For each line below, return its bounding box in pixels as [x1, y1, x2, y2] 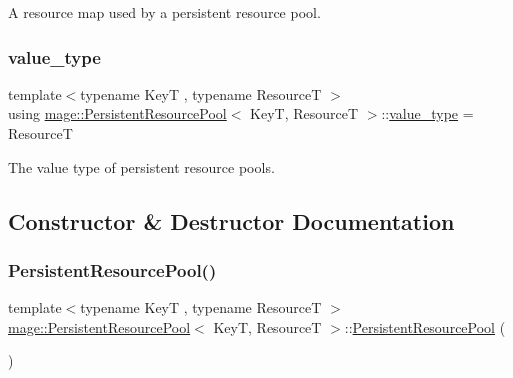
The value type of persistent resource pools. [8, 156, 275, 177]
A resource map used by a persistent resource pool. [8, 2, 321, 22]
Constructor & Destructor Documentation [8, 205, 455, 236]
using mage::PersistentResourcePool [8, 103, 227, 124]
